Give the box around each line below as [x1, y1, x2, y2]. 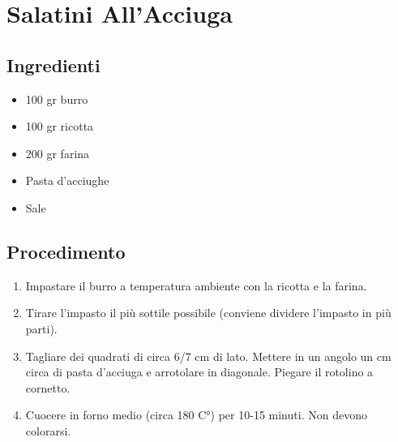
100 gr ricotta [25, 118, 94, 135]
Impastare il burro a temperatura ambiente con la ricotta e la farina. [25, 277, 367, 294]
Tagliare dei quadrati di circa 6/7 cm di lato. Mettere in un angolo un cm [25, 347, 392, 364]
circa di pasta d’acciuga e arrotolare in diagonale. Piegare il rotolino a [25, 363, 374, 380]
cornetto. [25, 379, 71, 396]
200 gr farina [25, 144, 90, 161]
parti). [25, 320, 58, 337]
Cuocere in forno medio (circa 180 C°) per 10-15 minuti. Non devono [25, 406, 367, 423]
